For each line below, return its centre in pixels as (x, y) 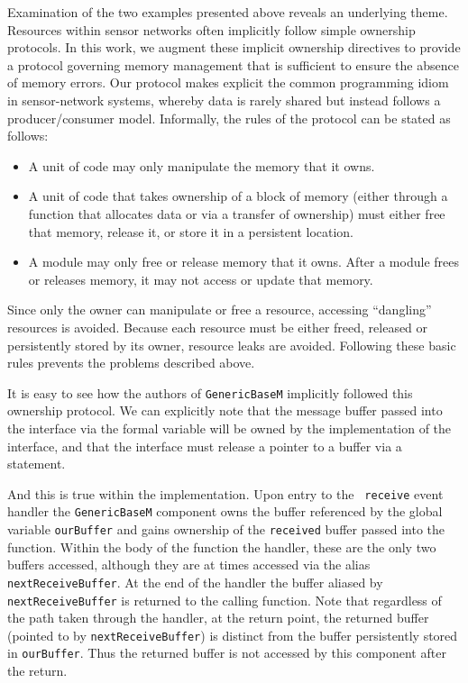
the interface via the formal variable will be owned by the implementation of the (229, 428)
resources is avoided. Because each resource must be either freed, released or (218, 327)
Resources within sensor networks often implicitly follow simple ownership (211, 29)
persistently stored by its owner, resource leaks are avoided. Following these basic (232, 345)
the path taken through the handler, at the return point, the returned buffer (218, 618)
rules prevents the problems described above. (131, 363)
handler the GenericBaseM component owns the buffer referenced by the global (225, 511)
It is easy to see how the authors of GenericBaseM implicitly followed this (210, 392)
